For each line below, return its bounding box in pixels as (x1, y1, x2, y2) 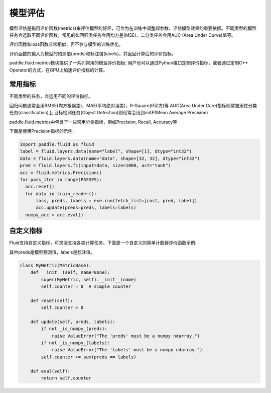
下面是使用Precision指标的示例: (9, 128, 74, 134)
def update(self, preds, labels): (30, 319, 115, 325)
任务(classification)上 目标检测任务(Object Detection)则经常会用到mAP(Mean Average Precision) (9, 110, 208, 116)
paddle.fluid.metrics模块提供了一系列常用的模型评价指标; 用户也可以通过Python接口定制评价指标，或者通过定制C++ (9, 60, 248, 66)
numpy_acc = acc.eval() (25, 212, 84, 217)
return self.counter (41, 375, 92, 381)
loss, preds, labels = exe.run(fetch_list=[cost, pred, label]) (36, 198, 198, 204)
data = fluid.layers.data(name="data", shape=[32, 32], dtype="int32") (20, 155, 200, 161)
